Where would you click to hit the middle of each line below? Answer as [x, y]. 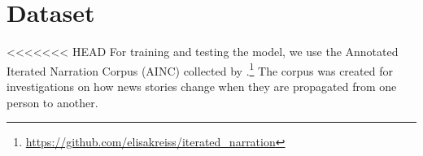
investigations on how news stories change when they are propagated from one [202, 86]
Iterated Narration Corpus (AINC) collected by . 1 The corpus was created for [200, 69]
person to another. [52, 102]
